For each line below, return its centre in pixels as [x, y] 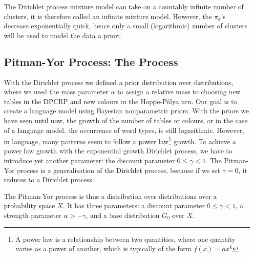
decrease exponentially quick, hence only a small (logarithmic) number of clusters [126, 26]
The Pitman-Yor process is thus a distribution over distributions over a [110, 196]
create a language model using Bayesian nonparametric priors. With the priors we [127, 111]
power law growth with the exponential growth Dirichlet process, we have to [118, 151]
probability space [30, 205]
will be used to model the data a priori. [63, 35]
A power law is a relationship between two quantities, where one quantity [125, 239]
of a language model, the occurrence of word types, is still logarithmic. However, [124, 130]
